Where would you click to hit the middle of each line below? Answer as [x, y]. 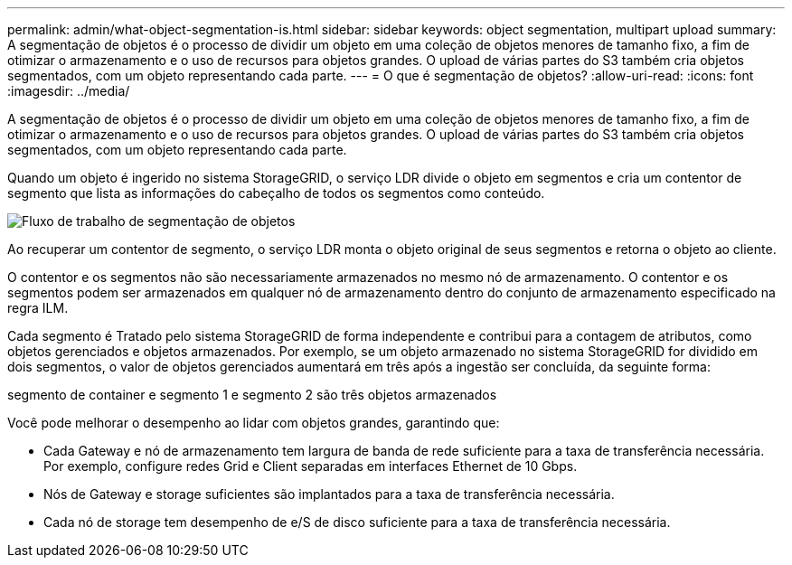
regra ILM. [38, 308]
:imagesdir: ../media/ [69, 91]
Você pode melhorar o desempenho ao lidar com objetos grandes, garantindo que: [254, 423]
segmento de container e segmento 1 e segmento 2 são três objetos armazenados [252, 395]
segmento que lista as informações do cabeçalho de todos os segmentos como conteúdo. [276, 193]
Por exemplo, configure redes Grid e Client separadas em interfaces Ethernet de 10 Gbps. [311, 466]
